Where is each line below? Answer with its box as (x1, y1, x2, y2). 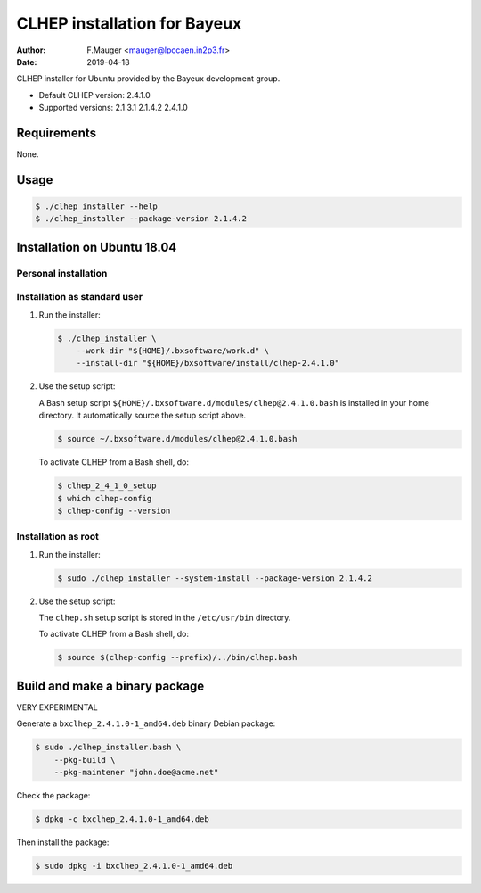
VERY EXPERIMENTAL (16, 701, 98, 713)
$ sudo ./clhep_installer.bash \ (35, 742, 182, 753)
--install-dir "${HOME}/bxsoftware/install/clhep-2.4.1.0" (76, 358, 340, 368)
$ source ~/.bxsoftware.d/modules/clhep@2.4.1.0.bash (57, 434, 298, 444)
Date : (16, 56, 37, 67)
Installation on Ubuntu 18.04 (16, 239, 177, 254)
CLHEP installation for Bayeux (16, 13, 242, 33)
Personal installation (16, 267, 108, 279)
